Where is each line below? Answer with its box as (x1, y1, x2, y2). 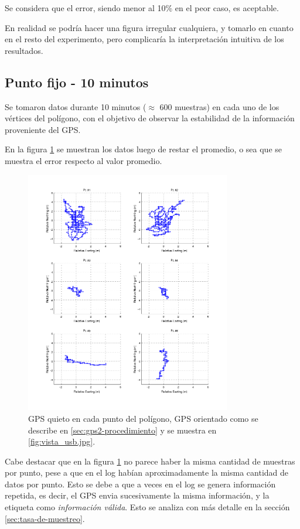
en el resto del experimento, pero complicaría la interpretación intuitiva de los (5, 33, 284, 45)
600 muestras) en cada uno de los (159, 100, 279, 112)
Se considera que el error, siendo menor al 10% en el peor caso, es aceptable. (5, 2, 279, 13)
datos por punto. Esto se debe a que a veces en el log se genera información (5, 477, 276, 490)
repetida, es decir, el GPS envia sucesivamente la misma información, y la (5, 489, 270, 501)
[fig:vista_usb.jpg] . (28, 435, 96, 448)
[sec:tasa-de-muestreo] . (5, 512, 85, 524)
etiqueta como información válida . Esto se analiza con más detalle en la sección (5, 501, 290, 513)
